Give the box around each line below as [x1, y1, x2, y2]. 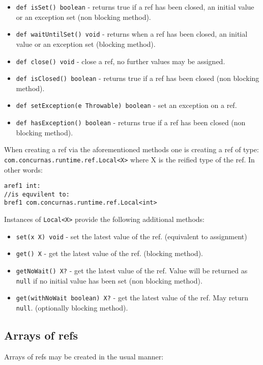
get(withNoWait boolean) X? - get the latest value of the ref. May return [16, 292, 248, 303]
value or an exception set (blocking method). [16, 38, 156, 49]
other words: [4, 164, 43, 175]
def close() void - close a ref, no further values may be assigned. [16, 55, 225, 66]
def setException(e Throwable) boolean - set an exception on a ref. [16, 100, 237, 110]
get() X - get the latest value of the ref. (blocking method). [16, 248, 203, 259]
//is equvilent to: [4, 190, 70, 198]
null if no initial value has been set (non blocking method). [16, 275, 202, 286]
